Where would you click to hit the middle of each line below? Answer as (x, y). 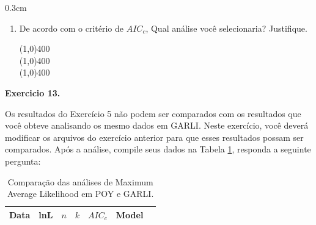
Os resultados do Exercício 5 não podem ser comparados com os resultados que (153, 113)
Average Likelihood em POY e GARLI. (81, 194)
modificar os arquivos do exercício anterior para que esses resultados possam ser (154, 137)
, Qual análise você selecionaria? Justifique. (226, 28)
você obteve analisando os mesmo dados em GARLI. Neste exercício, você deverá (157, 125)
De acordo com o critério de (72, 28)
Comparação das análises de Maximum (80, 181)
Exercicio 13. (33, 92)
